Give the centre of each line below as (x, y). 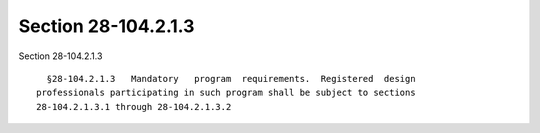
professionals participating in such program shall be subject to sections (226, 93)
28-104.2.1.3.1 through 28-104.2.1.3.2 (134, 106)
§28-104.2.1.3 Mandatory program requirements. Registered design (231, 78)
